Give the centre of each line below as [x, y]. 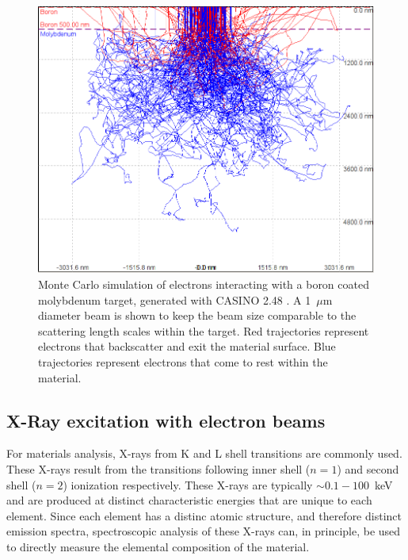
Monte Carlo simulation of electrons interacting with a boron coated [204, 284]
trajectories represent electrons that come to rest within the [183, 362]
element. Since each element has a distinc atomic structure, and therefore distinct [204, 515]
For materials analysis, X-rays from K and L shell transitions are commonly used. [204, 453]
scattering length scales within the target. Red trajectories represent [204, 330]
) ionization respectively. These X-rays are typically [188, 484]
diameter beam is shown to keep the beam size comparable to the [197, 315]
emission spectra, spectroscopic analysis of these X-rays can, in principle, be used [204, 531]
